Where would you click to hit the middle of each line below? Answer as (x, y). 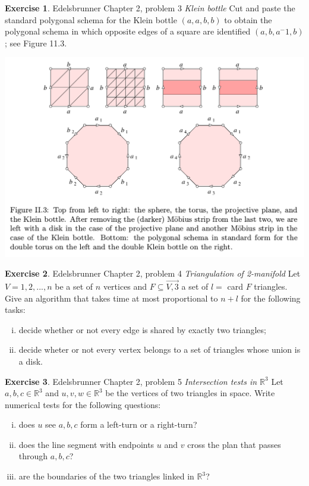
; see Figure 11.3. (36, 43)
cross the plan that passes (234, 444)
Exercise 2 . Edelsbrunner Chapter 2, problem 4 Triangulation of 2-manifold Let (153, 273)
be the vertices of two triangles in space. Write (190, 393)
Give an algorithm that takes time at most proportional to (111, 298)
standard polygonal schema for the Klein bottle (91, 19)
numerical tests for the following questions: (83, 404)
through (33, 456)
